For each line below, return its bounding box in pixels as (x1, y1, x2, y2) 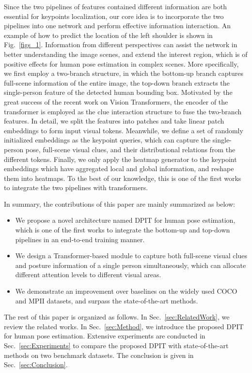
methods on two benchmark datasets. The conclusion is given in (4, 350, 194, 360)
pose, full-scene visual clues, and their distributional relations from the (25, 144, 236, 154)
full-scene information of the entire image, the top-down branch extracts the (4, 77, 230, 88)
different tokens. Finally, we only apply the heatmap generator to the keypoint (4, 154, 237, 164)
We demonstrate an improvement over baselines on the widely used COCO (15, 286, 237, 296)
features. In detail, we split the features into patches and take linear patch (4, 116, 224, 126)
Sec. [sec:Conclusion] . (4, 359, 68, 370)
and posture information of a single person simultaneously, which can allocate (15, 260, 246, 270)
